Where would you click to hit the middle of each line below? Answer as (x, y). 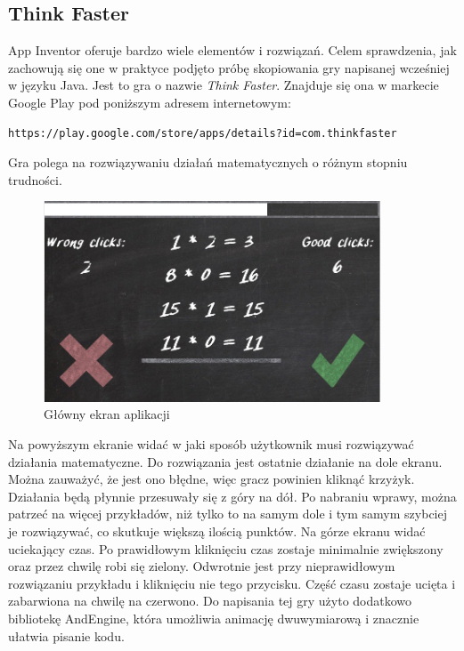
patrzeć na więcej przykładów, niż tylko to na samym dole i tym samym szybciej (228, 514)
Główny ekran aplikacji (107, 414)
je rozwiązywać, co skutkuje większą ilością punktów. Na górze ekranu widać (217, 530)
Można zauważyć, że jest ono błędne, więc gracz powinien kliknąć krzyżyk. (212, 479)
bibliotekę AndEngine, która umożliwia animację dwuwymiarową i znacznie (214, 618)
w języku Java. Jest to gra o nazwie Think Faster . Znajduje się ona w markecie (224, 85)
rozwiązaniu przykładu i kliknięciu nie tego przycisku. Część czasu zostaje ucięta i (232, 583)
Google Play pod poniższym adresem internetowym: (150, 102)
